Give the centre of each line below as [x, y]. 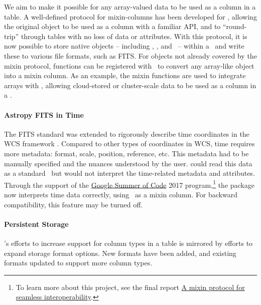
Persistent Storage [36, 224]
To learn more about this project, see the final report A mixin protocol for [130, 287]
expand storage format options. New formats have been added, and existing [120, 253]
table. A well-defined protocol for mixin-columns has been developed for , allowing [130, 16]
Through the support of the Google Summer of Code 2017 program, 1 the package [129, 184]
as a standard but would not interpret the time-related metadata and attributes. [129, 173]
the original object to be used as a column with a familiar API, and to [112, 26]
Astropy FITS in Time [44, 114]
